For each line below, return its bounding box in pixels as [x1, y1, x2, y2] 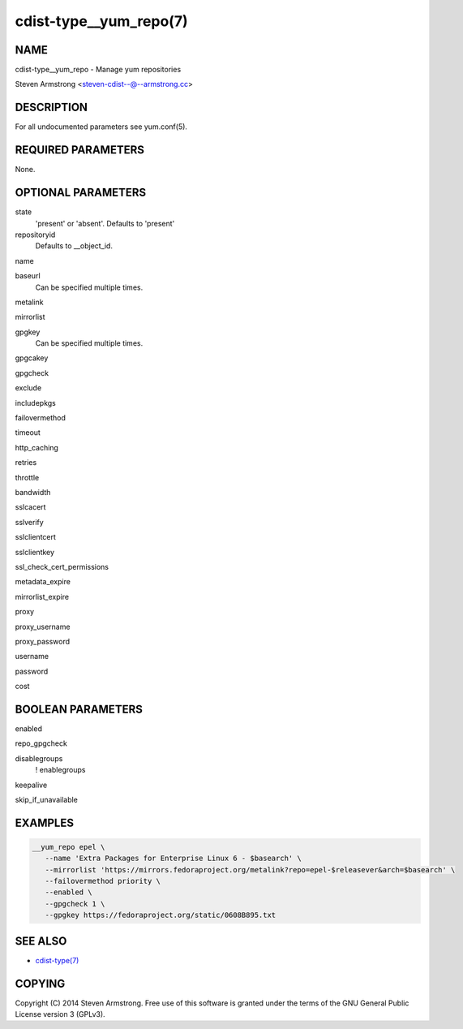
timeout [15, 428, 41, 437]
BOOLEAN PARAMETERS [15, 702, 144, 716]
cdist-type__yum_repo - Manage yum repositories [15, 65, 182, 75]
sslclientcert [15, 532, 57, 542]
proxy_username [15, 622, 71, 631]
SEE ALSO [15, 934, 67, 948]
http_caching [15, 442, 58, 452]
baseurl [15, 271, 41, 281]
